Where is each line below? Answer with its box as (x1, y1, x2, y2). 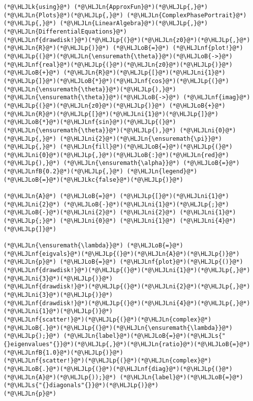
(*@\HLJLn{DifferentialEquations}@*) (3, 28, 127, 35)
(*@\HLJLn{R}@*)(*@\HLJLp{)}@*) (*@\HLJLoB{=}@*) (3, 44, 169, 52)
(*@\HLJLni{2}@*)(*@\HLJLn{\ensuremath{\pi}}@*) (60, 135, 222, 142)
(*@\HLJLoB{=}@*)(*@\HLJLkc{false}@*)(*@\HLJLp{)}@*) (3, 176, 184, 183)
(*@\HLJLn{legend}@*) (126, 168, 197, 175)
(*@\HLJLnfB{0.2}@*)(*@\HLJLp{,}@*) (3, 168, 124, 175)
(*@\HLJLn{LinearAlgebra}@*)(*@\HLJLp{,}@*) (60, 20, 208, 27)
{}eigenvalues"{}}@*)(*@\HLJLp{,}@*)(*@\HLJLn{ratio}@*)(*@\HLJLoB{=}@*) (3, 340, 251, 348)
